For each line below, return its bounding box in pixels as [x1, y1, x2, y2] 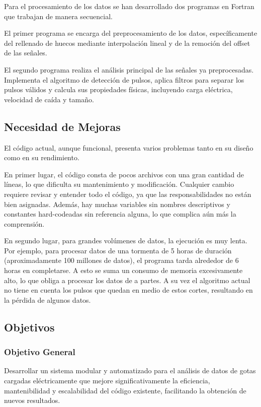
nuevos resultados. [4, 395, 60, 405]
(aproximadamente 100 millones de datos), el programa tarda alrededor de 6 [4, 255, 239, 265]
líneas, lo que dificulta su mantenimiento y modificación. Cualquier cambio [4, 179, 234, 189]
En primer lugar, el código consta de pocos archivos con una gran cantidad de [4, 169, 244, 179]
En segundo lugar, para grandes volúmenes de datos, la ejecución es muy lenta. [4, 235, 247, 246]
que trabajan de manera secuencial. [4, 11, 113, 21]
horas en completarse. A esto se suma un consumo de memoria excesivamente [4, 265, 243, 276]
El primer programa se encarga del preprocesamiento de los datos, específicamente [4, 28, 257, 38]
